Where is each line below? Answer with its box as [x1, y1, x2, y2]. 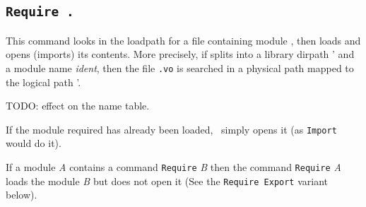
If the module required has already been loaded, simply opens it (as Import [6, 122, 337, 136]
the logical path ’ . [6, 74, 81, 89]
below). [6, 187, 37, 202]
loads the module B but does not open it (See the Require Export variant [6, 173, 329, 188]
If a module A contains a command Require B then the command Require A [6, 160, 341, 175]
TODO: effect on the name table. [6, 98, 150, 113]
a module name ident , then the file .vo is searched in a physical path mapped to [6, 60, 354, 75]
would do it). [6, 136, 61, 150]
